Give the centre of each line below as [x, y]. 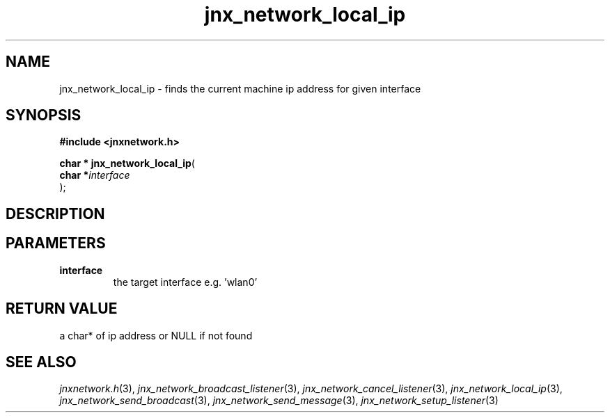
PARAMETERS [56, 243]
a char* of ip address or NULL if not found [156, 335]
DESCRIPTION [55, 214]
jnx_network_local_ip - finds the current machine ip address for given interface [240, 88]
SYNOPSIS [44, 115]
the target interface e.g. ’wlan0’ [185, 282]
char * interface [95, 175]
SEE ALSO [41, 362]
